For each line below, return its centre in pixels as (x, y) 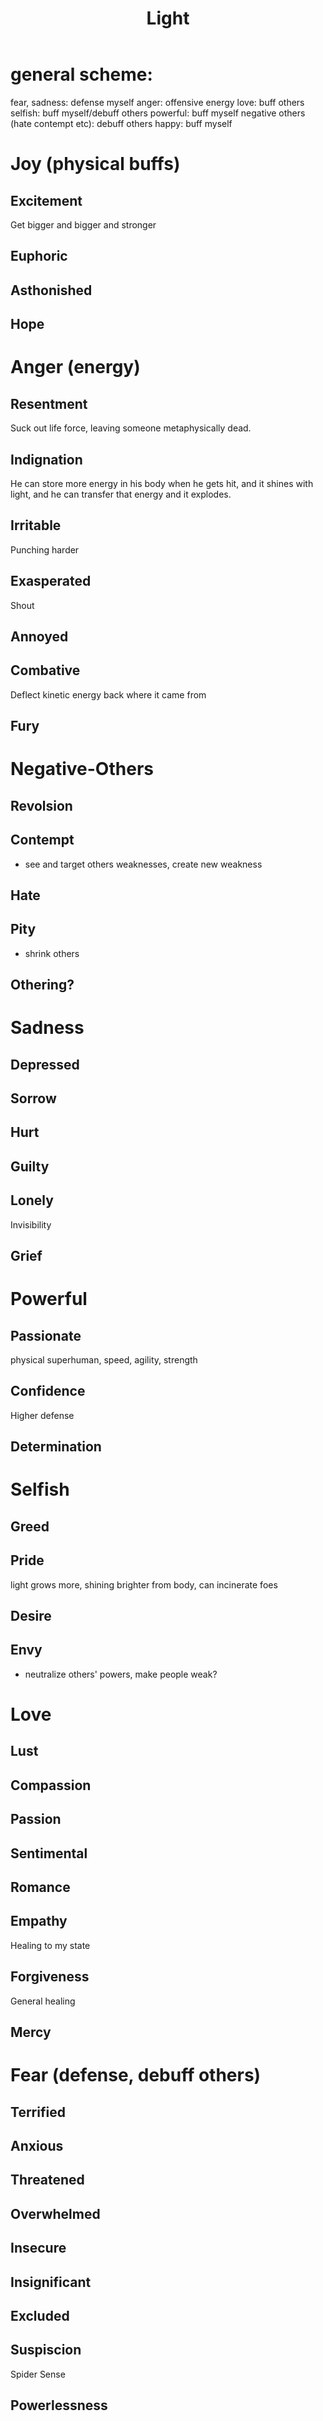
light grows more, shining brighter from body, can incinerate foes (144, 1584)
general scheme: (81, 74)
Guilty (30, 1166)
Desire (31, 1616)
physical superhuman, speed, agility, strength (104, 1360)
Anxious (37, 2146)
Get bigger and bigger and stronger (83, 224)
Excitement (46, 200)
